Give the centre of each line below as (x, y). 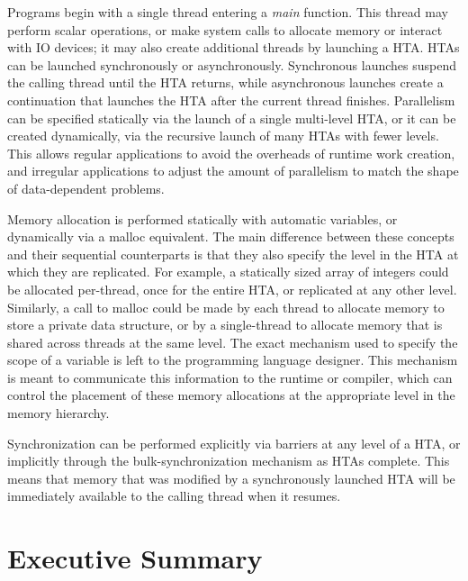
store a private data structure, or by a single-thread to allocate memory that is (225, 325)
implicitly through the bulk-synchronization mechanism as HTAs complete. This (229, 461)
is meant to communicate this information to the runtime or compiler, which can (230, 377)
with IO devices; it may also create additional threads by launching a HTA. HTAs (234, 47)
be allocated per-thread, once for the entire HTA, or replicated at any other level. (232, 289)
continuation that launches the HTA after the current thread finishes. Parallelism (231, 100)
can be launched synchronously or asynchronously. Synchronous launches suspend (232, 64)
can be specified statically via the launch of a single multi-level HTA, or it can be (232, 118)
